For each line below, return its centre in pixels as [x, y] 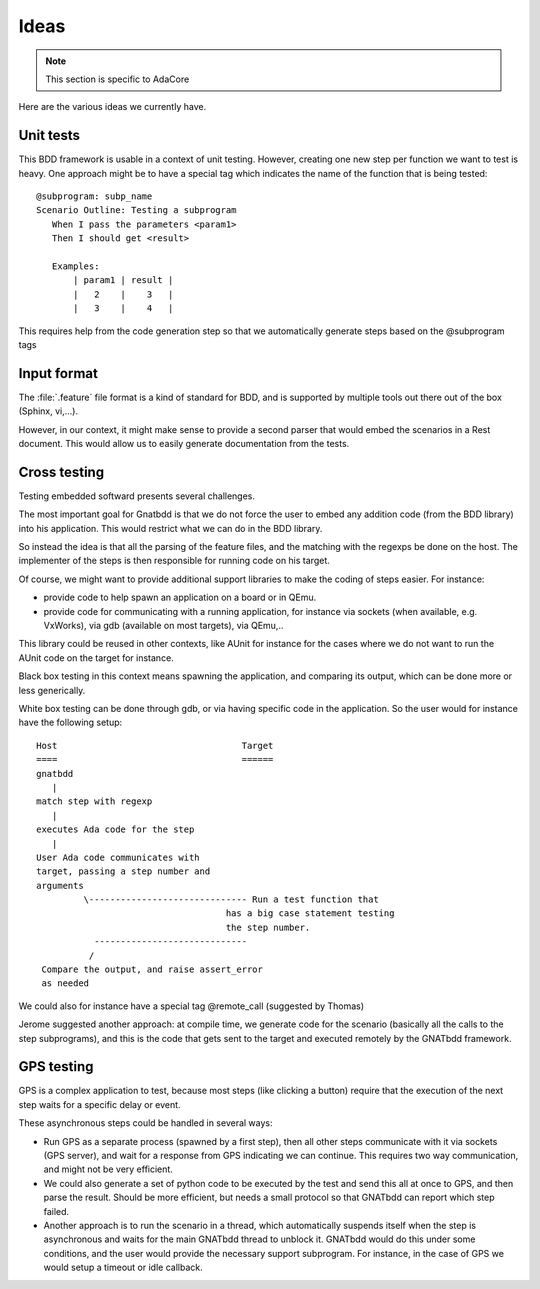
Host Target [155, 745]
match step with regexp [94, 801]
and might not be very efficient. [108, 1169]
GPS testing [56, 1066]
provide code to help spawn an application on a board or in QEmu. [180, 597]
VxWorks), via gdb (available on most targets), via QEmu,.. [163, 626]
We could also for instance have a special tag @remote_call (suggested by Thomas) [191, 1006]
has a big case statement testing [310, 913]
